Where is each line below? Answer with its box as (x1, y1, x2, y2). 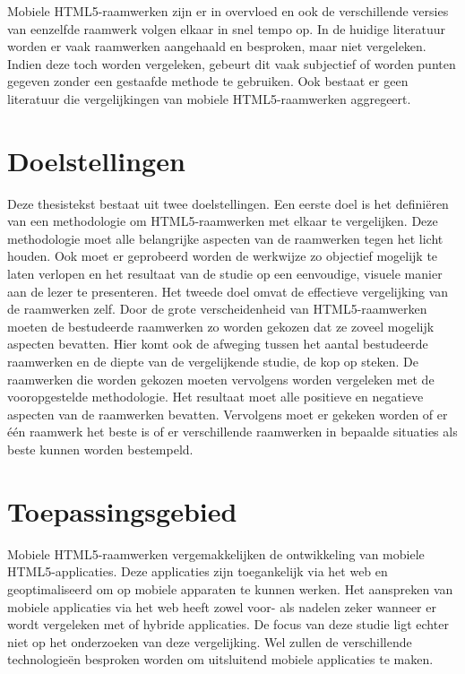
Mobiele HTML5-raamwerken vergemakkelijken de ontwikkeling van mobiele (7, 544, 425, 563)
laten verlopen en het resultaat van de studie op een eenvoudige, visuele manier (7, 264, 443, 283)
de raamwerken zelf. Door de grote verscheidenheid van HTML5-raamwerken (7, 299, 427, 318)
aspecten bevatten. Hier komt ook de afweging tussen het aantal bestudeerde (7, 334, 428, 353)
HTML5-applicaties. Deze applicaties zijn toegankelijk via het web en (7, 562, 388, 581)
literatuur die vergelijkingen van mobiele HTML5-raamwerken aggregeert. (7, 89, 411, 108)
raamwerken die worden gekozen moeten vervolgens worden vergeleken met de (7, 369, 435, 388)
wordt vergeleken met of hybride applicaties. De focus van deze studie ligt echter (7, 615, 449, 634)
